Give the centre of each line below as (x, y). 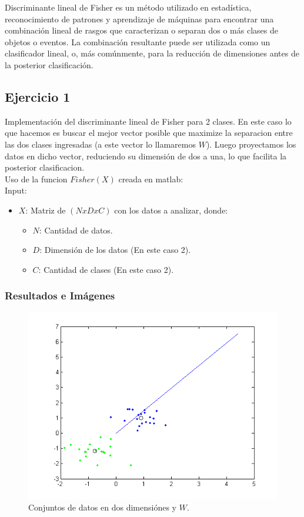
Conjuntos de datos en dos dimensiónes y (102, 507)
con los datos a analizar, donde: (171, 210)
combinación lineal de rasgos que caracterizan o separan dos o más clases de (141, 30)
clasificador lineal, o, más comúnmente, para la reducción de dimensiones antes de (152, 53)
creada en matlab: (151, 179)
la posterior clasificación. (49, 64)
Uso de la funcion (36, 179)
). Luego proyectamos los (251, 144)
